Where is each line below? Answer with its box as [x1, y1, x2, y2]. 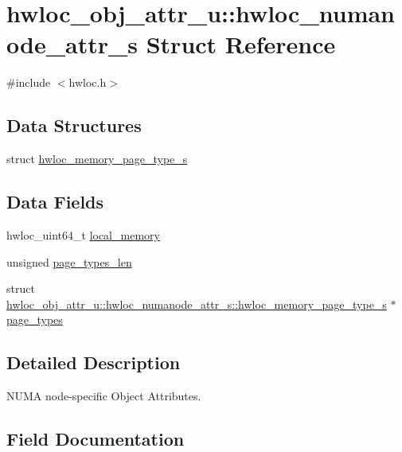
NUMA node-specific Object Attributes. [6, 388, 201, 404]
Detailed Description [6, 350, 181, 375]
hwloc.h [68, 74, 107, 91]
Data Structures [6, 113, 142, 138]
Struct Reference [146, 28, 336, 60]
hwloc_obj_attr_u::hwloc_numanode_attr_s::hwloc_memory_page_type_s [6, 295, 387, 312]
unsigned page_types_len [6, 253, 132, 270]
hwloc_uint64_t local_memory [6, 226, 160, 243]
